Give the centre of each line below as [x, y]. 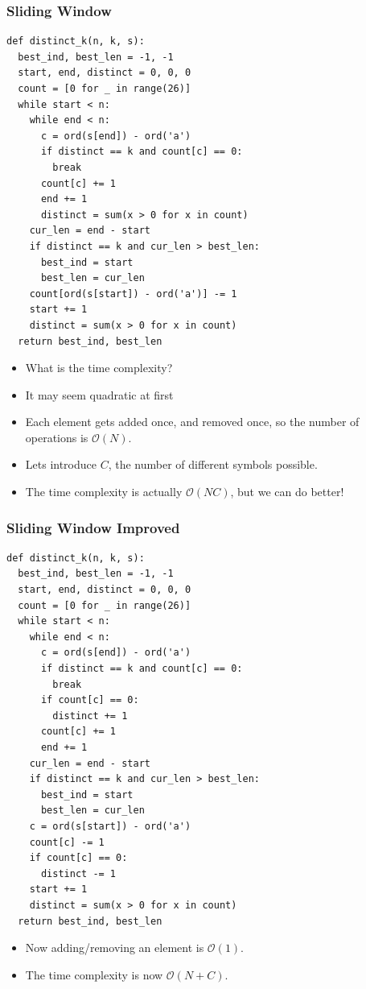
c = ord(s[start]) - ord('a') [110, 826]
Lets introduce [61, 464]
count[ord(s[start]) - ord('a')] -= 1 [133, 294]
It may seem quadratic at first [99, 394]
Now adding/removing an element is [115, 948]
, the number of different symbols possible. [213, 464]
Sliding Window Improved [93, 527]
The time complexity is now [94, 974]
